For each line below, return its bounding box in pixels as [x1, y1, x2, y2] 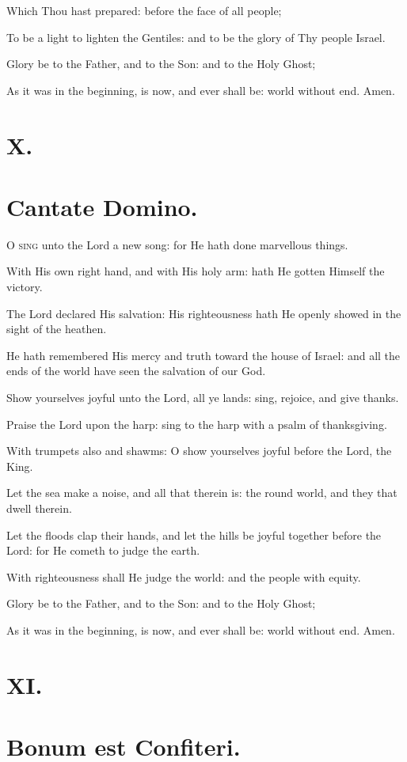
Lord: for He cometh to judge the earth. [6, 542, 200, 559]
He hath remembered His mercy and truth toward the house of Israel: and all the [6, 347, 401, 363]
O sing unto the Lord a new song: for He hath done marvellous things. [6, 236, 348, 252]
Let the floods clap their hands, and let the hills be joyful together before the [6, 526, 382, 543]
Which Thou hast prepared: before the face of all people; [6, 2, 282, 18]
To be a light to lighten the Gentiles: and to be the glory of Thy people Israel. [6, 28, 386, 45]
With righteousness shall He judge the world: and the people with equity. [6, 568, 361, 585]
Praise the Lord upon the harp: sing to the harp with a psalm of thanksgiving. [6, 415, 387, 432]
